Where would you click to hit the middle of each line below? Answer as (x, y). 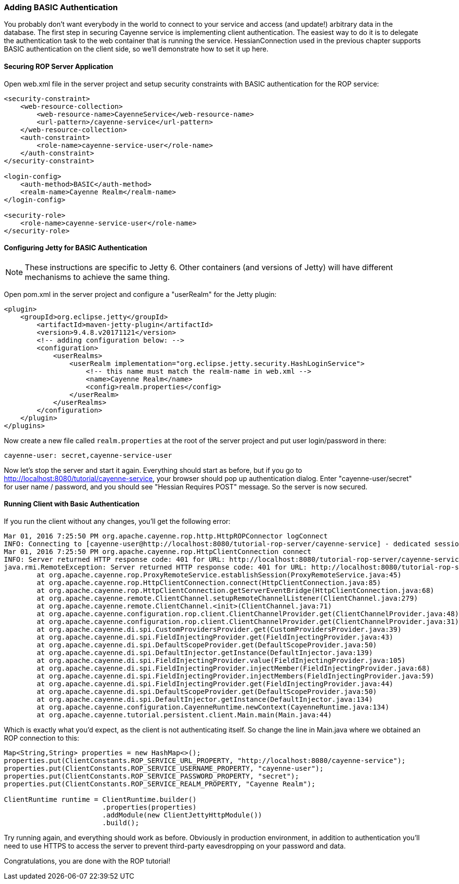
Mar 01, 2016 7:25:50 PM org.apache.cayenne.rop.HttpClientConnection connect (158, 552)
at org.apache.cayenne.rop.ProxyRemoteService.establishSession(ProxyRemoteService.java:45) (219, 575)
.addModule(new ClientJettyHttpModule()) (182, 815)
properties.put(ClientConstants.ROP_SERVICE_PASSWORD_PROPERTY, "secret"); (151, 776)
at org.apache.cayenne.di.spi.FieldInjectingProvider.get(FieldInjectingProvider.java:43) (215, 637)
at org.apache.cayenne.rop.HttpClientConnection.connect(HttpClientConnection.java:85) (209, 583)
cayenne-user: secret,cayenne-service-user (88, 455)
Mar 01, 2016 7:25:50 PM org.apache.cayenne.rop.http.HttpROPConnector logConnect (166, 536)
